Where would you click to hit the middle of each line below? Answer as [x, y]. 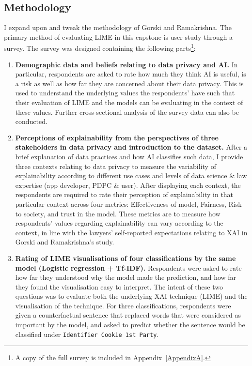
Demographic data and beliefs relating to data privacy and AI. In [126, 64]
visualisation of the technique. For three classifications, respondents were [123, 305]
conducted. [31, 121]
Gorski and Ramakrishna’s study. [65, 242]
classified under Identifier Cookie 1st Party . [87, 334]
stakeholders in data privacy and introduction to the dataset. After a [131, 147]
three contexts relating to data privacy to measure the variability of [116, 166]
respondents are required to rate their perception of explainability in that [124, 194]
